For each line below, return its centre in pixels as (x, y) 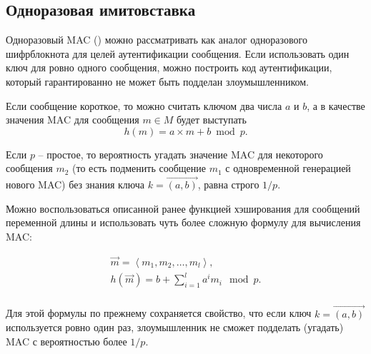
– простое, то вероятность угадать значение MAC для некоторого (180, 154)
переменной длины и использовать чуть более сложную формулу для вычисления (183, 222)
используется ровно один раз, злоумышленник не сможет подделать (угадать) (175, 327)
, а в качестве (336, 105)
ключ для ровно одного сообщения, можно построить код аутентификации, (169, 67)
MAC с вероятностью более (66, 341)
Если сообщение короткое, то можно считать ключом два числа (144, 105)
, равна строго (228, 184)
